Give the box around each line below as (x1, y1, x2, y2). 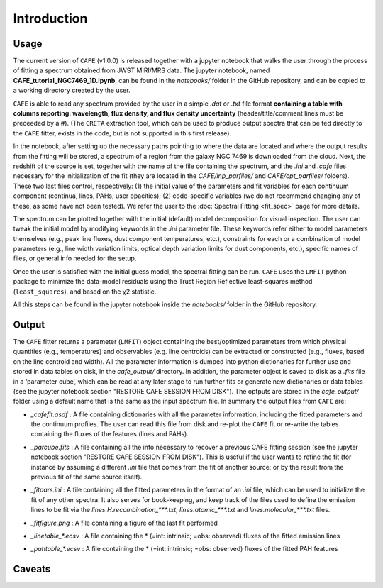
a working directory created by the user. (13, 86, 131, 95)
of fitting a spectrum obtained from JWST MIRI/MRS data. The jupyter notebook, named (13, 66, 270, 74)
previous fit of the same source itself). (30, 472, 143, 482)
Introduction (13, 11, 88, 26)
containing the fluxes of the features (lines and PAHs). (30, 430, 189, 438)
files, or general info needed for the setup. (13, 254, 137, 262)
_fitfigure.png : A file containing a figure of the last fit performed (30, 518, 218, 527)
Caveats (13, 563, 51, 575)
